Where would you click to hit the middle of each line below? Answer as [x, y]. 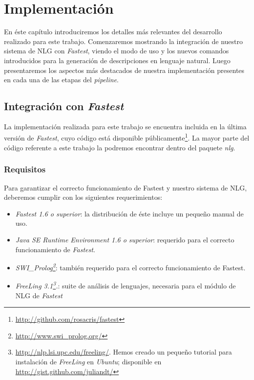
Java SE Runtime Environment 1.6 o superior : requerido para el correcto [125, 239]
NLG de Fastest [39, 295]
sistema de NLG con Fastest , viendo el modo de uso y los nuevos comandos [116, 51]
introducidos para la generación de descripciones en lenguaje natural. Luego [117, 60]
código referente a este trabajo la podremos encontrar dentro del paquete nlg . [120, 147]
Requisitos [25, 169]
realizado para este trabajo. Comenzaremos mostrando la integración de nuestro [124, 41]
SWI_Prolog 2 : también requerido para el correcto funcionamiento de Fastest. [130, 267]
